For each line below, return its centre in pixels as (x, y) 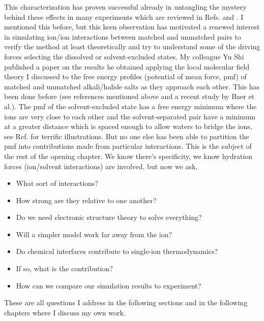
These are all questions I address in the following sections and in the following (126, 302)
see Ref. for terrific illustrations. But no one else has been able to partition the (127, 136)
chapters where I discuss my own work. (65, 312)
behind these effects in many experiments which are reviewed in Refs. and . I (124, 17)
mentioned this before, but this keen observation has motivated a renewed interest (132, 27)
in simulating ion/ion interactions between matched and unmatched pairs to (123, 36)
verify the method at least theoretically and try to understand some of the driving (132, 46)
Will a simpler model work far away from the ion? (94, 234)
